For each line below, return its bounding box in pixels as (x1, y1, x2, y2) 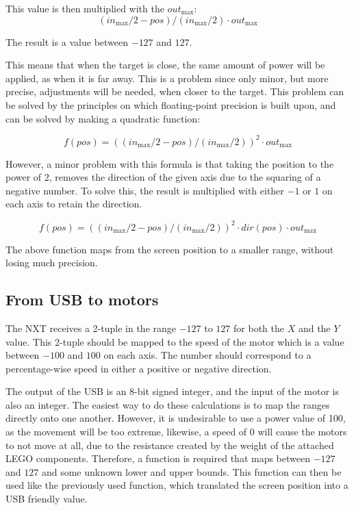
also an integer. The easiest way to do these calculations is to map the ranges (5, 397, 330, 411)
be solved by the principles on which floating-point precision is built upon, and (5, 97, 336, 112)
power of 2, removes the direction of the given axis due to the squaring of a (5, 170, 321, 184)
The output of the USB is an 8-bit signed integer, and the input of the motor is (5, 384, 340, 398)
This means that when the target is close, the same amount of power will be (5, 58, 325, 72)
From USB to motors (5, 289, 159, 310)
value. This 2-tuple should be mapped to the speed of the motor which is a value (5, 334, 344, 348)
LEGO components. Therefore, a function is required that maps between (5, 451, 310, 466)
